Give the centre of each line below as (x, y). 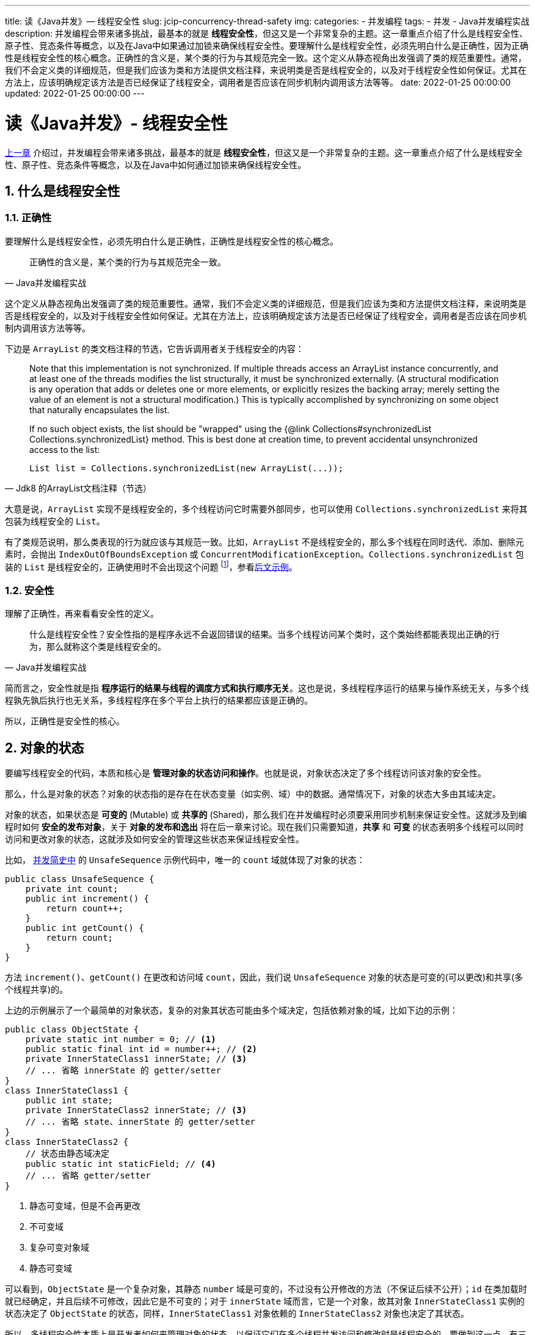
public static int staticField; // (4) (121, 1164)
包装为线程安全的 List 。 (55, 521)
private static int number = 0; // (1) (121, 1039)
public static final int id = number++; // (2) (141, 1049)
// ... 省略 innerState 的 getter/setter (123, 1070)
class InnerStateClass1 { (67, 1090)
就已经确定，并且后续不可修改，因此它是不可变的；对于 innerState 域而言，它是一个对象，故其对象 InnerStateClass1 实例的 (265, 1301)
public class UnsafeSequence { (80, 879)
